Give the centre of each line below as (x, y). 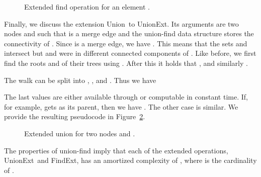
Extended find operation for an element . (87, 7)
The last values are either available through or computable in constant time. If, (126, 97)
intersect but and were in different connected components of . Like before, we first (130, 53)
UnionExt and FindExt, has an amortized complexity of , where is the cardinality (130, 160)
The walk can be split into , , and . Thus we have (80, 80)
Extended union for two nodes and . (80, 133)
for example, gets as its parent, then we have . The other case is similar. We (121, 106)
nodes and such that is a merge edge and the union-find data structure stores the (129, 33)
